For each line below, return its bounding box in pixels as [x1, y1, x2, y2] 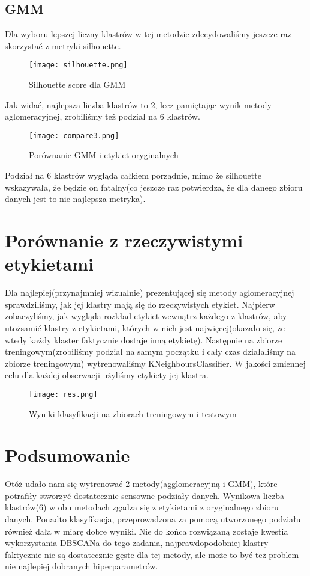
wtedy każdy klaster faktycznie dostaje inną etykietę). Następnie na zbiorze [5, 333, 282, 346]
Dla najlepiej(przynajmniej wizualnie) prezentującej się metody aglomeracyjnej [5, 286, 294, 299]
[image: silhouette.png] [29, 61, 128, 70]
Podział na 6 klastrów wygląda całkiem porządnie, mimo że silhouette [5, 169, 261, 182]
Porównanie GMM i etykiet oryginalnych [29, 149, 179, 161]
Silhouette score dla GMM [29, 78, 126, 91]
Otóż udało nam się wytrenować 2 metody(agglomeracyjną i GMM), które [5, 477, 278, 490]
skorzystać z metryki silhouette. [5, 39, 121, 52]
